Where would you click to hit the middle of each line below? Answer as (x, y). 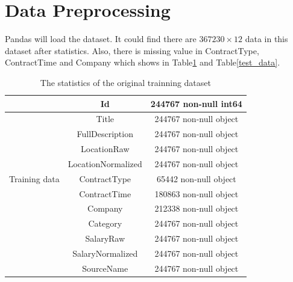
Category (105, 223)
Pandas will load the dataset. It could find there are (101, 39)
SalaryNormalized (105, 253)
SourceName (105, 268)
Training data (34, 178)
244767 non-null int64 (196, 103)
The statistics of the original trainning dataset (125, 82)
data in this (266, 39)
